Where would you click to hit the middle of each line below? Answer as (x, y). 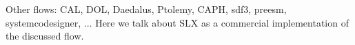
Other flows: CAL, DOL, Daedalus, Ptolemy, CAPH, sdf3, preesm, (146, 9)
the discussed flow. (45, 36)
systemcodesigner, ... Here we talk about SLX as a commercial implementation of (177, 22)
